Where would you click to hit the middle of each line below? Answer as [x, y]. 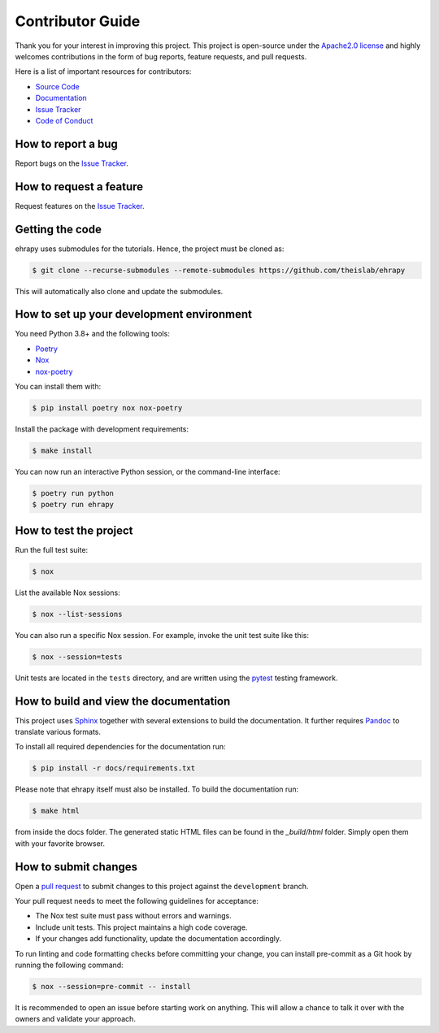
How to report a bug [66, 143]
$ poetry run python [73, 493]
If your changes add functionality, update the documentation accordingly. [159, 939]
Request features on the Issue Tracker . [80, 206]
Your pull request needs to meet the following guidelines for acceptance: [137, 901]
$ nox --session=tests [77, 657]
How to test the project [74, 530]
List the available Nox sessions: [68, 592]
